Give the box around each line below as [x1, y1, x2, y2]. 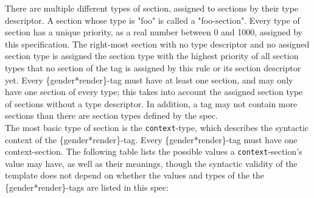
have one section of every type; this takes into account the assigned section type [5, 85, 303, 98]
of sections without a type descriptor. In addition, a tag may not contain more [5, 97, 298, 110]
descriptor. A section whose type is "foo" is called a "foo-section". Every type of [5, 13, 300, 26]
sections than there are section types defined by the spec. [5, 109, 218, 122]
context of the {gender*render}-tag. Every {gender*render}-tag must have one [5, 133, 298, 146]
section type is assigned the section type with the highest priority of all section [5, 49, 299, 62]
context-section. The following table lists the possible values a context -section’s [5, 145, 302, 158]
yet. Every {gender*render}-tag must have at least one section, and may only [5, 73, 293, 86]
